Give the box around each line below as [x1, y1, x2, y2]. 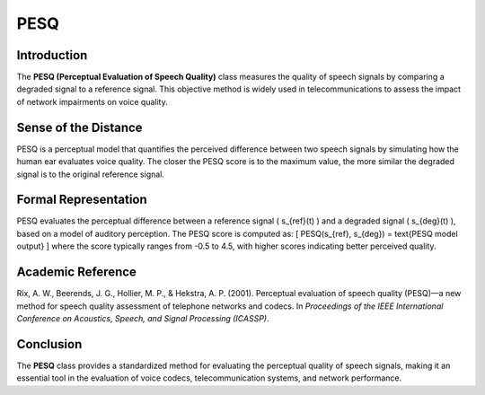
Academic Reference [16, 265, 137, 280]
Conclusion [16, 337, 83, 352]
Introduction [16, 48, 88, 63]
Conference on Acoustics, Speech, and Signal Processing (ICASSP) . [16, 312, 269, 323]
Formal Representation [16, 192, 147, 207]
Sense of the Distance [16, 119, 143, 135]
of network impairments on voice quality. [16, 96, 168, 107]
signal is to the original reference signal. [16, 169, 165, 180]
